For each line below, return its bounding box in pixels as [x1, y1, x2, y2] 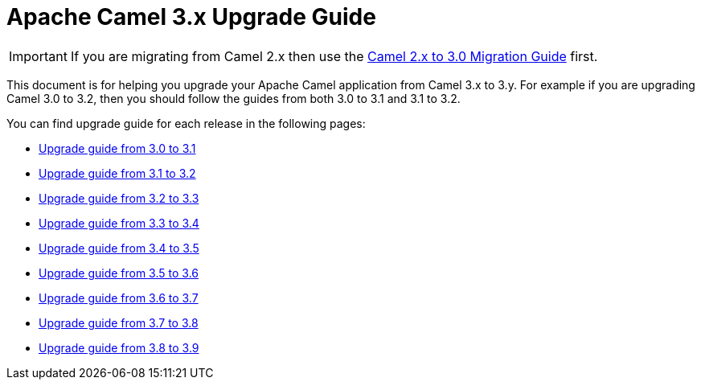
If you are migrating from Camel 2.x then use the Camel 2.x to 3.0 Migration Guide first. [70, 47, 598, 64]
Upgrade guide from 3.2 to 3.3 [39, 191, 199, 205]
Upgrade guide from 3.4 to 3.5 [39, 240, 199, 255]
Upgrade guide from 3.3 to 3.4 [39, 216, 199, 230]
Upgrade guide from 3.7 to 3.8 [39, 315, 199, 330]
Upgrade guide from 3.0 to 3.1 [39, 141, 196, 155]
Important [9, 47, 68, 64]
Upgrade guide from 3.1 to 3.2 [39, 166, 196, 180]
